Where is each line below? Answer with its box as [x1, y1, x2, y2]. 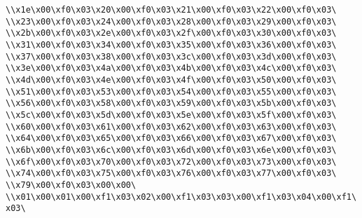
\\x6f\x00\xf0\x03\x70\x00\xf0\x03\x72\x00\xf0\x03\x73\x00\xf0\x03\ [6, 156, 337, 167]
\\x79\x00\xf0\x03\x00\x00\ [6, 179, 137, 190]
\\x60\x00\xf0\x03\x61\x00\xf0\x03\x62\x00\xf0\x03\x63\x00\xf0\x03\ [6, 121, 337, 132]
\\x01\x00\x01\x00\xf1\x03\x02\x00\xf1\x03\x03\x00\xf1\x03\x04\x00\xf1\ [6, 191, 357, 202]
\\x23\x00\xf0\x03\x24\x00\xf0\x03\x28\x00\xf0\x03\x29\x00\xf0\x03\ [6, 16, 337, 27]
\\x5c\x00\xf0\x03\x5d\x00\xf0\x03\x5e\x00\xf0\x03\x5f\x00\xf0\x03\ [6, 109, 337, 120]
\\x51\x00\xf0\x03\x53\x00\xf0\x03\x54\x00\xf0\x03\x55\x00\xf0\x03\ [6, 86, 337, 97]
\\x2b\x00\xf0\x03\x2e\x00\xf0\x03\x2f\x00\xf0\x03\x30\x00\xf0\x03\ [6, 28, 337, 39]
